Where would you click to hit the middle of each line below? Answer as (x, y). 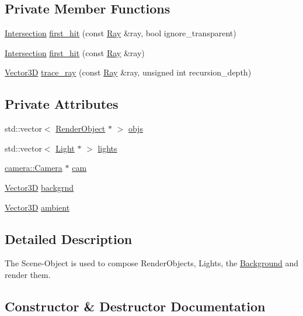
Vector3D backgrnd (39, 187)
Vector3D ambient (37, 207)
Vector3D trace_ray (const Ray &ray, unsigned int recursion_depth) (128, 72)
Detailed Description (69, 238)
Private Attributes (62, 104)
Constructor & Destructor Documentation (135, 306)
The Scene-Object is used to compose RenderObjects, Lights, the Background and (152, 263)
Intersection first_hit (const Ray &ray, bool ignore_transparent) (121, 33)
